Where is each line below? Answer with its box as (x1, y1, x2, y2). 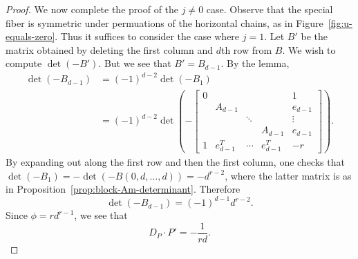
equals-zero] (6, 29, 55, 44)
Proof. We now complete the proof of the (6, 2, 179, 16)
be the (301, 29, 328, 44)
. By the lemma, (220, 56, 290, 70)
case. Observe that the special (206, 2, 333, 16)
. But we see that (98, 56, 171, 70)
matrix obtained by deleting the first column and (6, 42, 214, 57)
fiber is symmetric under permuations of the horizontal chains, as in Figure (6, 15, 323, 30)
